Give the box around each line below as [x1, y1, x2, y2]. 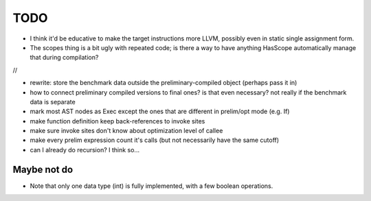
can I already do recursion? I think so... [30, 145, 140, 154]
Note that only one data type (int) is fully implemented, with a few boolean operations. [30, 182, 273, 190]
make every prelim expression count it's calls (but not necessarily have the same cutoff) [30, 136, 280, 144]
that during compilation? [30, 54, 99, 62]
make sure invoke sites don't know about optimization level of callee [30, 127, 223, 135]
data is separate [30, 97, 76, 106]
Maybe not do [12, 163, 74, 175]
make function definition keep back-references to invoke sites [30, 117, 205, 125]
